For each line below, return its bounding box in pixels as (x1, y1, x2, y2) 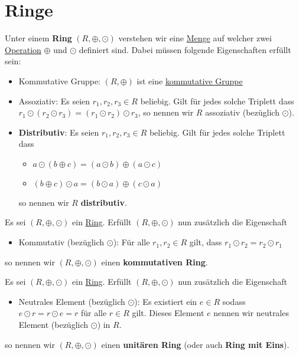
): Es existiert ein (134, 295, 197, 307)
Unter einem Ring (5, 32, 72, 44)
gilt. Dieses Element (132, 307, 204, 319)
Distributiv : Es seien (18, 126, 99, 138)
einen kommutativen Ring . (101, 255, 208, 268)
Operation (5, 43, 41, 55)
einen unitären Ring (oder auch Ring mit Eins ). (101, 338, 290, 350)
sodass (222, 295, 246, 307)
